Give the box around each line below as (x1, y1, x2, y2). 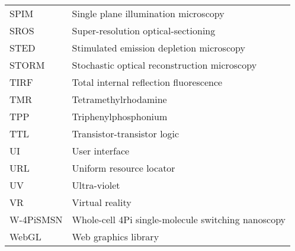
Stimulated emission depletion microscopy (72, 41, 245, 54)
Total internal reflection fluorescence (72, 75, 223, 89)
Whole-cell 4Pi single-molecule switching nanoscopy (72, 213, 286, 226)
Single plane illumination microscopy (72, 7, 225, 20)
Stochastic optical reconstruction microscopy (72, 58, 257, 72)
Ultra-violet (72, 178, 120, 192)
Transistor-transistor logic (72, 127, 179, 140)
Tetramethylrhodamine (72, 92, 167, 106)
